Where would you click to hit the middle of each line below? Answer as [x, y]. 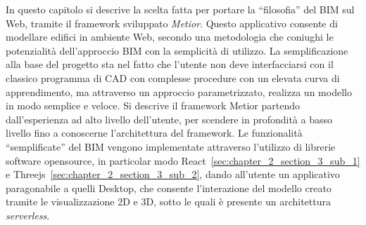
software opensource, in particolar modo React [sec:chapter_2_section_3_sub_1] [183, 160]
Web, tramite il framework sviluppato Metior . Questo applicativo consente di [172, 23]
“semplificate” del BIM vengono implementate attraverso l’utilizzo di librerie [171, 146]
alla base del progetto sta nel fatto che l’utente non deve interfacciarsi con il [170, 64]
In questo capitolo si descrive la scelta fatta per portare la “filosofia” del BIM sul [180, 9]
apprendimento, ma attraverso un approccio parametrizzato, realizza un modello [179, 91]
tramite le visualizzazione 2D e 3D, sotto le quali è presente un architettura [168, 202]
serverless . [28, 215]
